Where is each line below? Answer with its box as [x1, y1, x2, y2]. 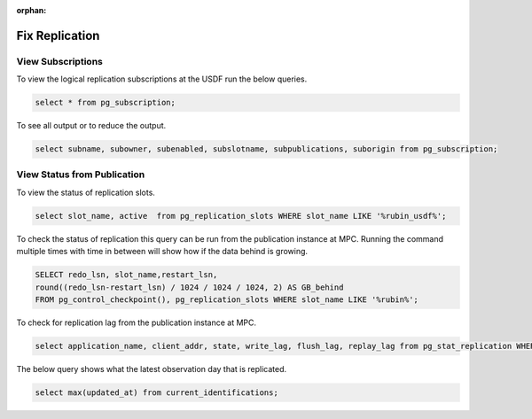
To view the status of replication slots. [16, 187, 155, 198]
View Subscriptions [16, 55, 104, 67]
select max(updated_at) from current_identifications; [35, 387, 278, 398]
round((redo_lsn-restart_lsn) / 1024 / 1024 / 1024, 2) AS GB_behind [35, 282, 344, 292]
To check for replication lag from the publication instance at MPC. [16, 317, 257, 328]
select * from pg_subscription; [35, 97, 176, 108]
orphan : [16, 5, 47, 15]
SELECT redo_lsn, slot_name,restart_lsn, [35, 270, 218, 280]
